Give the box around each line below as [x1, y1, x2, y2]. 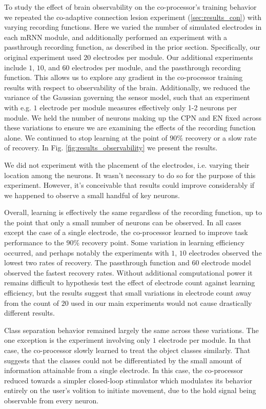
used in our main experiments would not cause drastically [71, 297, 252, 308]
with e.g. [4, 102, 31, 112]
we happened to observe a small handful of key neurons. [4, 189, 180, 200]
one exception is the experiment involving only [4, 335, 151, 345]
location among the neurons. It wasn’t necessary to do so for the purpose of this [4, 169, 256, 180]
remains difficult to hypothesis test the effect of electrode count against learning [4, 277, 255, 288]
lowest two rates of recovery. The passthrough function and [4, 257, 190, 268]
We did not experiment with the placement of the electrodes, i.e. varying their [4, 159, 250, 170]
